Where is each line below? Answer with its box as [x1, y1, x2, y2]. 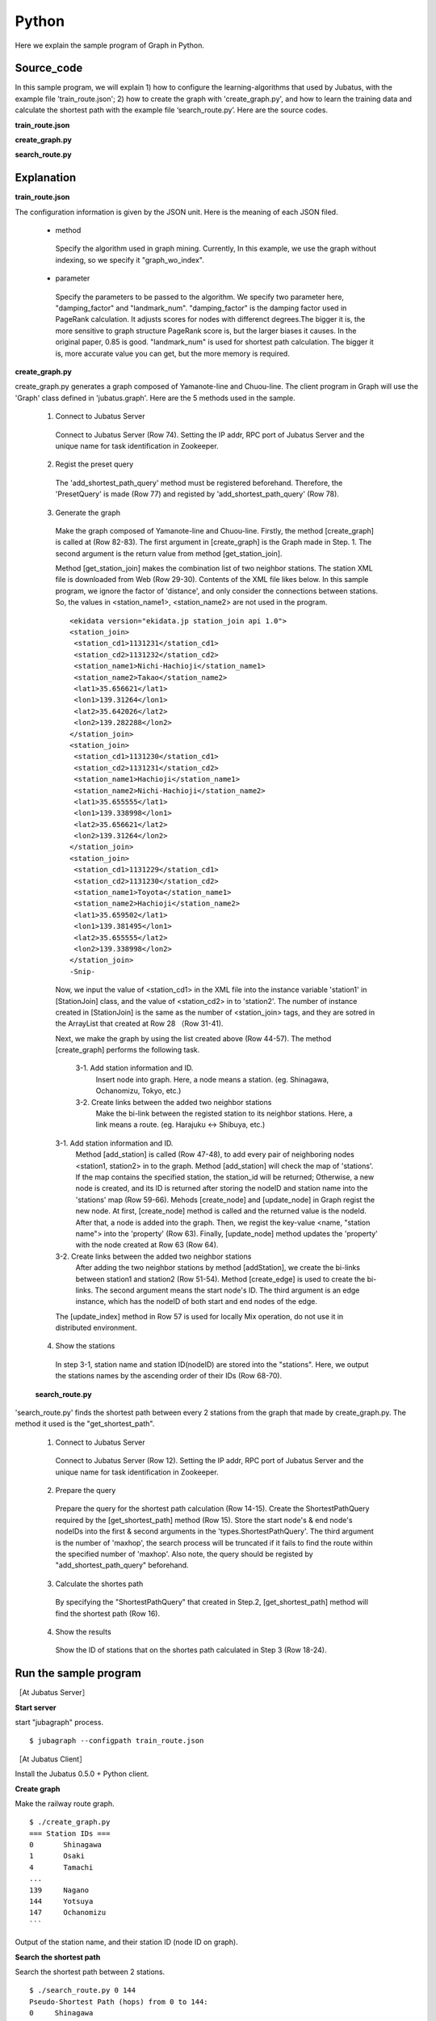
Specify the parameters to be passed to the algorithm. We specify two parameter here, [55, 292, 345, 302]
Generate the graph [55, 508, 121, 517]
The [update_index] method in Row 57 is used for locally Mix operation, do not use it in [55, 1311, 344, 1321]
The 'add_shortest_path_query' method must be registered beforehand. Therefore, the [55, 478, 343, 487]
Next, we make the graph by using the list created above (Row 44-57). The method [55, 1033, 332, 1043]
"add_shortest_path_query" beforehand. [55, 1560, 189, 1570]
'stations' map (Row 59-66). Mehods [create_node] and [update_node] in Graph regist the [75, 1195, 375, 1205]
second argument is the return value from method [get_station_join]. [55, 548, 283, 558]
